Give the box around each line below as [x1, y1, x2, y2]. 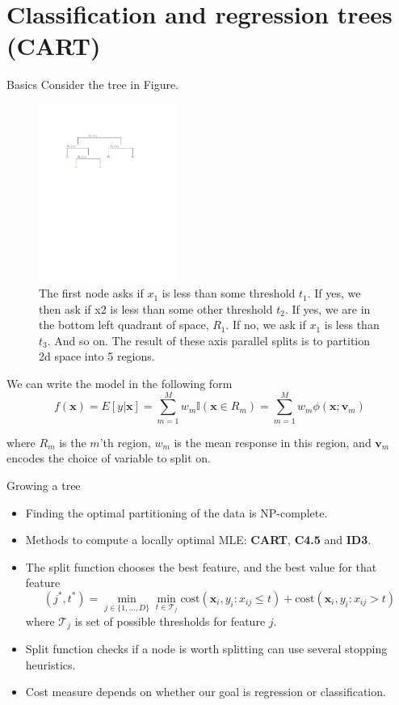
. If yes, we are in [284, 300, 371, 317]
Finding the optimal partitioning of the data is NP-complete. [25, 504, 328, 521]
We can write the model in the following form [6, 375, 233, 392]
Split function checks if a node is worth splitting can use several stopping [25, 640, 388, 657]
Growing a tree [6, 476, 81, 493]
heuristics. [25, 656, 76, 673]
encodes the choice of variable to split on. [6, 450, 211, 466]
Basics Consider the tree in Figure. [6, 76, 179, 93]
